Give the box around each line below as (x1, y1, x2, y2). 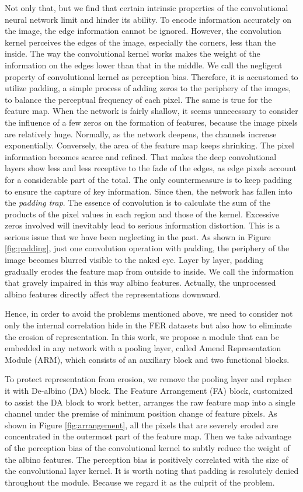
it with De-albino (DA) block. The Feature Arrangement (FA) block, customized (5, 384, 293, 396)
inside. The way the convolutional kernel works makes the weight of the (5, 47, 260, 60)
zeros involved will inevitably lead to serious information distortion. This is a (5, 219, 280, 231)
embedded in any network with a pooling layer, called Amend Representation (5, 342, 281, 354)
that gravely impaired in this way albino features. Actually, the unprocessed (5, 276, 276, 289)
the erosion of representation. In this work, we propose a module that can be (5, 330, 279, 342)
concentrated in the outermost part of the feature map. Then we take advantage (5, 430, 291, 442)
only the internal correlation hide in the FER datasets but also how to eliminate (5, 319, 292, 331)
